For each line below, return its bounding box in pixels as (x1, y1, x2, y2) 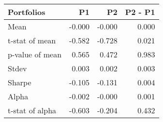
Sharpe (8, 77, 31, 88)
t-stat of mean (8, 35, 56, 46)
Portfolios (8, 6, 45, 17)
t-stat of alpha (8, 105, 57, 116)
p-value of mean (8, 49, 62, 60)
